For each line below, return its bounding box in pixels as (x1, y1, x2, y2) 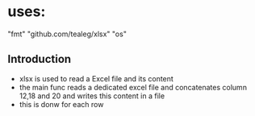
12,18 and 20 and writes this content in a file (19, 91, 165, 101)
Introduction (7, 52, 72, 66)
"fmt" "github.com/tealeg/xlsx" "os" (7, 29, 127, 39)
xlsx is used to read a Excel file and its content (19, 73, 174, 83)
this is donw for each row (19, 99, 104, 109)
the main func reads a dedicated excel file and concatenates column (19, 82, 248, 92)
